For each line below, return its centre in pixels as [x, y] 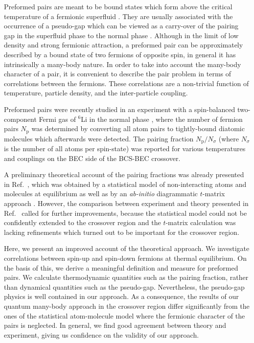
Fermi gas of [57, 119]
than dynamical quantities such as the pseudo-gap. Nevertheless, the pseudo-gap [124, 286]
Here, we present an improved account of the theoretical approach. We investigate [127, 248]
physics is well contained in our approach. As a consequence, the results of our [121, 296]
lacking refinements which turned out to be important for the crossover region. [122, 232]
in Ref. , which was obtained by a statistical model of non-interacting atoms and [125, 184]
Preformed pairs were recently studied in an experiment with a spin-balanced [120, 109]
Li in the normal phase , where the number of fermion [162, 119]
